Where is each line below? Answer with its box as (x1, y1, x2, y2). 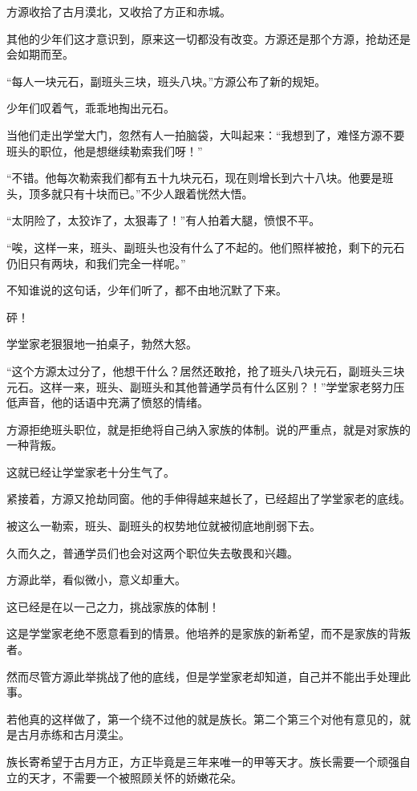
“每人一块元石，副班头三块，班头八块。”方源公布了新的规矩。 (6, 72, 326, 89)
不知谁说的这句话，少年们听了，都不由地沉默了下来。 (6, 282, 287, 298)
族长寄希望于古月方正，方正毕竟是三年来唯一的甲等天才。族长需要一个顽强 (6, 753, 399, 769)
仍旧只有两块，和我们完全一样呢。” (6, 254, 186, 271)
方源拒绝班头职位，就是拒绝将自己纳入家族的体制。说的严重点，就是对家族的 (6, 420, 411, 437)
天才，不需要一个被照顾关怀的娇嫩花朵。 (28, 769, 242, 785)
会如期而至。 (6, 46, 74, 63)
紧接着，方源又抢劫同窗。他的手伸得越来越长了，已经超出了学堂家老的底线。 (6, 490, 411, 507)
